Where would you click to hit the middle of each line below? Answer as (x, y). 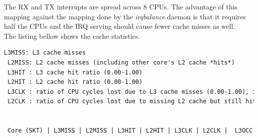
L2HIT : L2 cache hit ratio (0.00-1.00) (75, 82)
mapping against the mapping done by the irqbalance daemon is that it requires (125, 16)
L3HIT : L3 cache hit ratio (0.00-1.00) (75, 72)
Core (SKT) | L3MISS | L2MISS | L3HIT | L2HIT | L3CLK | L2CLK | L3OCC (130, 131)
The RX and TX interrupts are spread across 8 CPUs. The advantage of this (121, 6)
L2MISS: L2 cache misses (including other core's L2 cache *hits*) (121, 62)
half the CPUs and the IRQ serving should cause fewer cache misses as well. (120, 26)
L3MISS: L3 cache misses (45, 53)
